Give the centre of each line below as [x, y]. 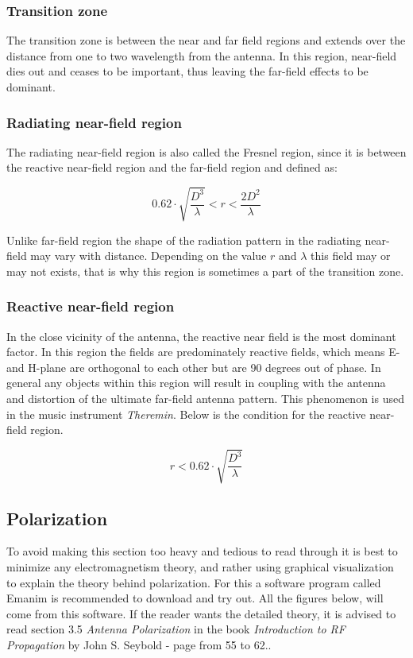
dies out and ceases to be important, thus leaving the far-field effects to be [187, 71]
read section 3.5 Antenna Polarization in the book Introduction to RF [176, 629]
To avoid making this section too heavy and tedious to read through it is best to [202, 551]
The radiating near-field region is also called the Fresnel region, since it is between [206, 151]
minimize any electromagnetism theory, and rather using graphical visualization [200, 567]
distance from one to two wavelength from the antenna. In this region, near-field [202, 55]
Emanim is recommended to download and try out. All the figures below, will [195, 598]
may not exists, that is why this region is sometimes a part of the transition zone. [205, 271]
